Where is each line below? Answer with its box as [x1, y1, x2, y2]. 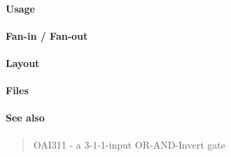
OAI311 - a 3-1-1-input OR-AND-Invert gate [33, 137, 225, 151]
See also [6, 110, 45, 125]
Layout [6, 55, 40, 70]
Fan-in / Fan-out [6, 28, 88, 43]
